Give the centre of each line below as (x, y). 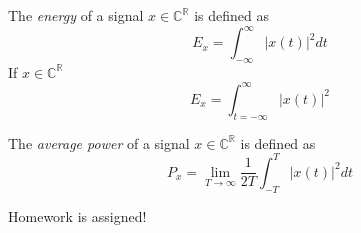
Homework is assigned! (77, 215)
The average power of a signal (99, 142)
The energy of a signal (76, 15)
